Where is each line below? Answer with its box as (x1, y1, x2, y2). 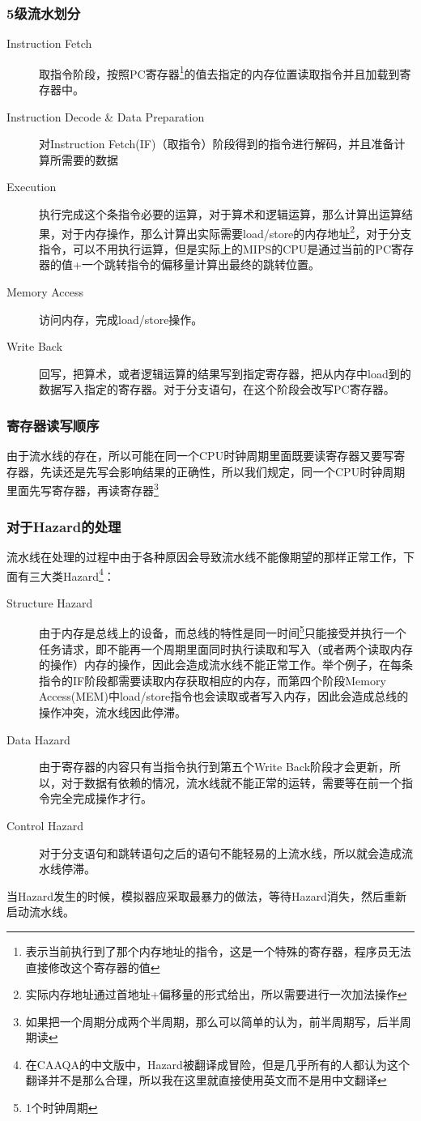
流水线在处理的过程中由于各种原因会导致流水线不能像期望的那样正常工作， (6, 548, 403, 565)
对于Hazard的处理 (6, 516, 121, 536)
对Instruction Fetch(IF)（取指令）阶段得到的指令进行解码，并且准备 (39, 135, 394, 152)
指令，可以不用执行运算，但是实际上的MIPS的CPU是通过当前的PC (39, 240, 391, 257)
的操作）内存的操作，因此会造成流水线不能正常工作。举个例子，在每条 (39, 656, 413, 673)
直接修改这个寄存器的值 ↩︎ (25, 958, 160, 975)
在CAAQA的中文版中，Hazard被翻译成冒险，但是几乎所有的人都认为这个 (25, 1055, 410, 1072)
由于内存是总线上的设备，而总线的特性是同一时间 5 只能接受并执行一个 (39, 622, 406, 641)
